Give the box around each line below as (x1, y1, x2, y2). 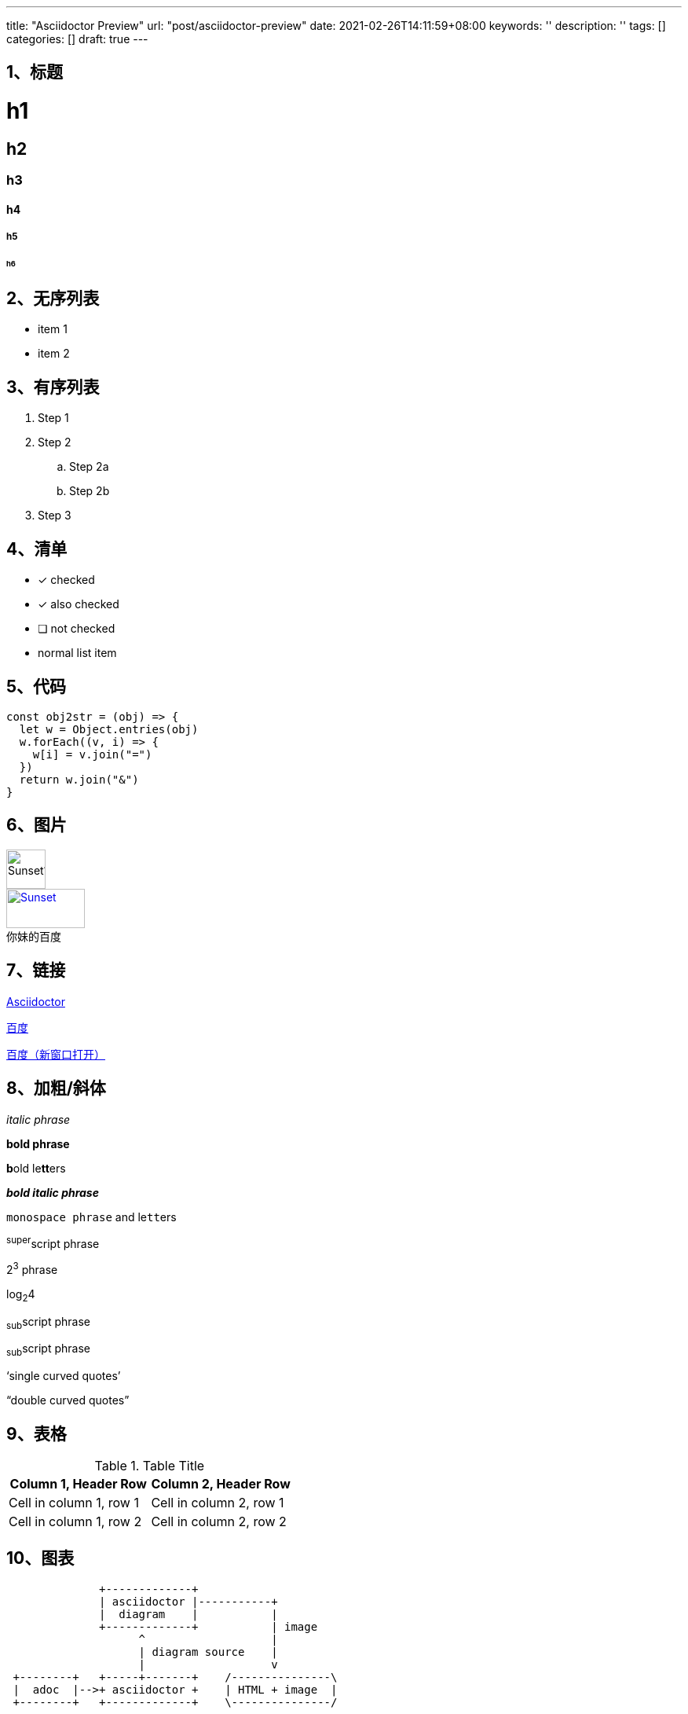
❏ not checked (38, 622, 115, 636)
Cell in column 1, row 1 (9, 1495, 139, 1511)
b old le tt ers (6, 1161, 66, 1175)
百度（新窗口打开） (6, 1047, 105, 1061)
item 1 (38, 322, 68, 336)
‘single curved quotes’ (6, 1369, 121, 1383)
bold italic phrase (6, 1185, 99, 1199)
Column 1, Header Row (9, 1476, 147, 1492)
